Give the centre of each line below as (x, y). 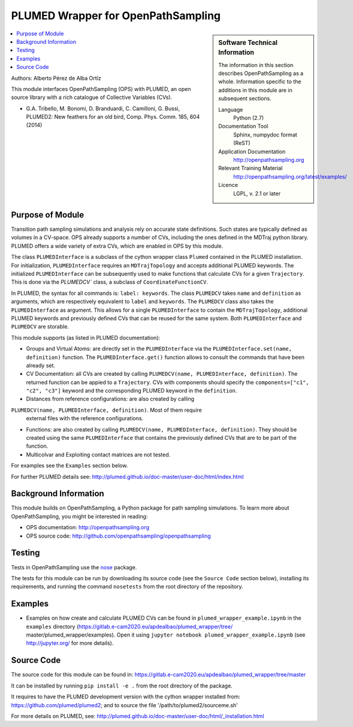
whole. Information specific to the (260, 82)
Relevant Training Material (251, 168)
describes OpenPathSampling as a (261, 73)
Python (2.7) (248, 118)
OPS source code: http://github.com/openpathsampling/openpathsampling (118, 536)
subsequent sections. (245, 98)
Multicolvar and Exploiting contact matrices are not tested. (98, 454)
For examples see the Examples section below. (70, 466)
